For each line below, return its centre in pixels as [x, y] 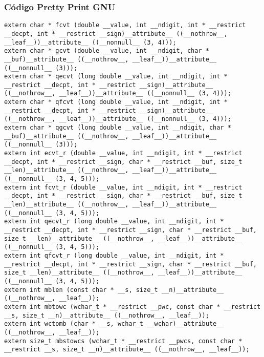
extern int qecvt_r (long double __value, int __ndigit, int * [114, 222]
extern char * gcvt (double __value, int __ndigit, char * [107, 51]
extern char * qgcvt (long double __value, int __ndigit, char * [118, 128]
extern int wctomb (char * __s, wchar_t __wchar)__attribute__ [114, 324]
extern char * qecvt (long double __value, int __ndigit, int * [116, 77]
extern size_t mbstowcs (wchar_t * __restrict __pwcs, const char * [123, 341]
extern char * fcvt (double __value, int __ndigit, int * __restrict [125, 25]
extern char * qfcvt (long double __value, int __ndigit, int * [116, 102]
